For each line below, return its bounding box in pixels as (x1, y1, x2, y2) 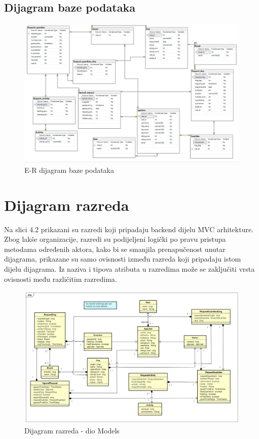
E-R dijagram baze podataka (24, 164, 115, 175)
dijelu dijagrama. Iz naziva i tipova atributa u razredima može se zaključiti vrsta (4, 264, 255, 274)
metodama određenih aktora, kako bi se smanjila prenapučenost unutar (4, 243, 226, 254)
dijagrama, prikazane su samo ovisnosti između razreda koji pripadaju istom (4, 253, 241, 264)
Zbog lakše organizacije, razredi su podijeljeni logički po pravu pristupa (4, 234, 226, 244)
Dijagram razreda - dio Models (24, 425, 120, 436)
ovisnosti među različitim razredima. (4, 273, 117, 284)
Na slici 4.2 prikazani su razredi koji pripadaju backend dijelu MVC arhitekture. (4, 224, 254, 234)
